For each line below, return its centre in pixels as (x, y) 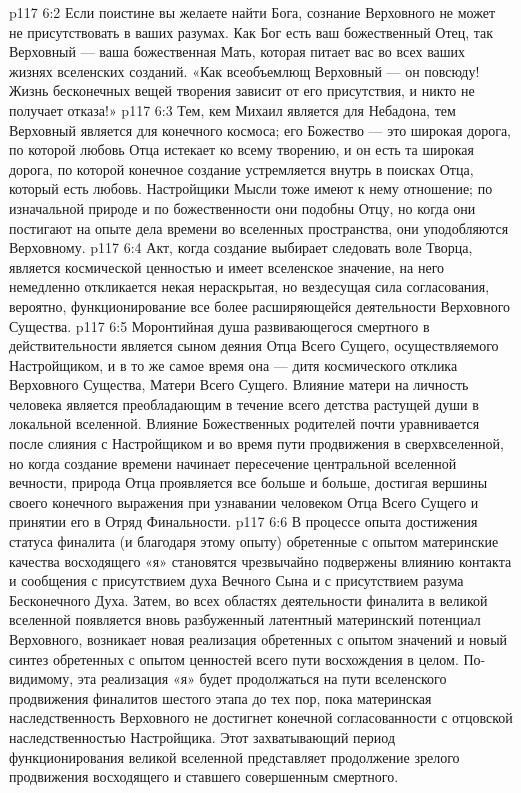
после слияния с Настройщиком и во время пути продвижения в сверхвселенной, (256, 443)
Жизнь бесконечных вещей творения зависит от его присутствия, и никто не (242, 90)
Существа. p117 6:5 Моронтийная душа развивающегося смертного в (219, 325)
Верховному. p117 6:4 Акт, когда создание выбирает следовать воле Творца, (241, 247)
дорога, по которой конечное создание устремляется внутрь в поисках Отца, (241, 168)
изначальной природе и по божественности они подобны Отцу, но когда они (242, 207)
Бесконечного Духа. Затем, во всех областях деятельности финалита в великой (248, 599)
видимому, (41, 678)
